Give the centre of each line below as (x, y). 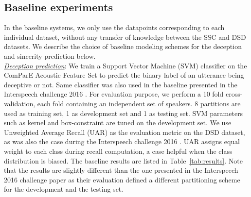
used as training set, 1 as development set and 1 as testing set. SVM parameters (124, 113)
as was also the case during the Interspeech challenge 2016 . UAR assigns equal (122, 141)
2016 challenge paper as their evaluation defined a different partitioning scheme (122, 179)
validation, (20, 103)
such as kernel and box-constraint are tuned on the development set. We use (118, 123)
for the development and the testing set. (64, 189)
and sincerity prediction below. (50, 56)
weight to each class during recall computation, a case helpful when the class (118, 151)
